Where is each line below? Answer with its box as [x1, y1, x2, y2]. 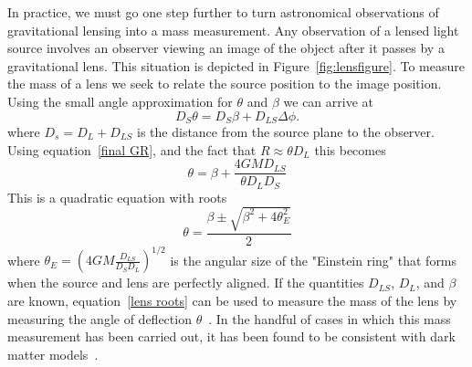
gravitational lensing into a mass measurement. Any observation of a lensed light [7, 20, 459, 39]
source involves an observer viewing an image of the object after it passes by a [7, 38, 445, 58]
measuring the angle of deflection [7, 309, 192, 328]
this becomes [314, 140, 386, 159]
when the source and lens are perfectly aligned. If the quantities [7, 273, 364, 292]
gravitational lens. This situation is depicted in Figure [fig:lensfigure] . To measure [7, 56, 465, 75]
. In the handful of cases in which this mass [208, 309, 451, 328]
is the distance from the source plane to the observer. [137, 122, 435, 142]
